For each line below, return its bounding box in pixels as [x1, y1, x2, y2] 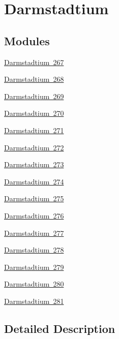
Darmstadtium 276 [4, 210, 64, 221]
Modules [4, 33, 50, 48]
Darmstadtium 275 [4, 193, 64, 204]
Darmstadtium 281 [4, 295, 64, 306]
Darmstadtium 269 [4, 90, 64, 101]
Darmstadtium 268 [4, 74, 64, 84]
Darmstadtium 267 [4, 56, 64, 67]
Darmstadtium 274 [4, 176, 64, 187]
